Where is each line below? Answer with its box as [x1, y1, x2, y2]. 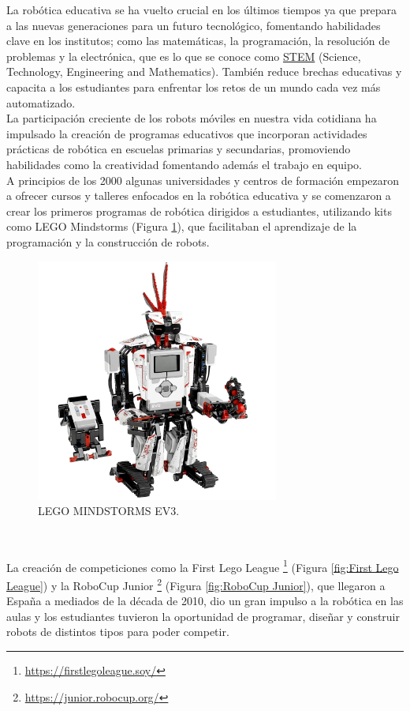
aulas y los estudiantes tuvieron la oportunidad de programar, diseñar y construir [6, 608, 400, 624]
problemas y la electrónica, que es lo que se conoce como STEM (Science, [6, 47, 361, 64]
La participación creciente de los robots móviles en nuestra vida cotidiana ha [6, 110, 377, 126]
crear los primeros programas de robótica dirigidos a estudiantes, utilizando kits [6, 202, 392, 219]
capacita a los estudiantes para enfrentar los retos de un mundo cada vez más [6, 78, 381, 95]
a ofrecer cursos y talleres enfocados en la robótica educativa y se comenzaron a [6, 187, 391, 204]
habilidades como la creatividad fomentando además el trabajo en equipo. [6, 156, 362, 172]
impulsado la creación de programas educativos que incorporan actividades [6, 125, 367, 141]
